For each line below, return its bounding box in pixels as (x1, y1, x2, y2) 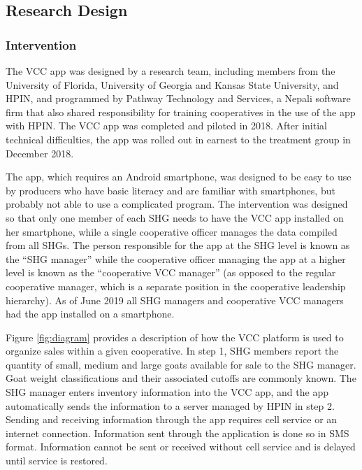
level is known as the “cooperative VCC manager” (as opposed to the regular (6, 265, 336, 280)
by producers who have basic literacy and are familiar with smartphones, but (6, 183, 335, 197)
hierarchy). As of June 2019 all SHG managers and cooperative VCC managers (6, 292, 344, 307)
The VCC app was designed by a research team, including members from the (6, 64, 335, 78)
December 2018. (6, 145, 74, 160)
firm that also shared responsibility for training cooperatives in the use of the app (6, 104, 356, 119)
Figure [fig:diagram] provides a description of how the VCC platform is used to (6, 329, 344, 344)
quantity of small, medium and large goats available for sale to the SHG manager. (6, 357, 356, 371)
